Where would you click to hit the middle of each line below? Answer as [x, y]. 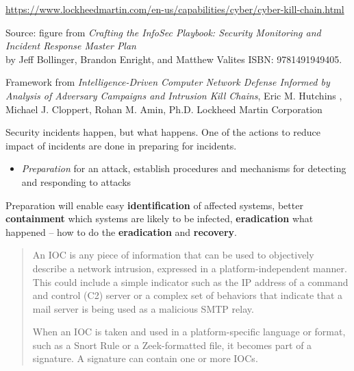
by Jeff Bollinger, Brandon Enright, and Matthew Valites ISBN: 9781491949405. [174, 59]
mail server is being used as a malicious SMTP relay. [143, 308]
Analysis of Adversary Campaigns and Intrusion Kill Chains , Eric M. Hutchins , [174, 95]
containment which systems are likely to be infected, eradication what [160, 218]
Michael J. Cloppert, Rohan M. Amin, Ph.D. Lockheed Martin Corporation [164, 109]
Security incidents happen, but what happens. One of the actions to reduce [163, 132]
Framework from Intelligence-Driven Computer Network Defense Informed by [168, 82]
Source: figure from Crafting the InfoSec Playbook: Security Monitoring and [163, 32]
